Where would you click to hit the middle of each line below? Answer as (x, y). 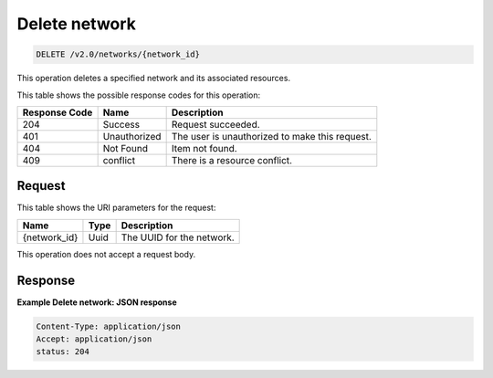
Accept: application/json (94, 339)
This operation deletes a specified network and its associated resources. (154, 79)
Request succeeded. (215, 124)
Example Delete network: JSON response (97, 302)
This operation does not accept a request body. (106, 254)
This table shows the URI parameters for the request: (116, 208)
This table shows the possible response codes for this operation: (139, 95)
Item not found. (204, 148)
